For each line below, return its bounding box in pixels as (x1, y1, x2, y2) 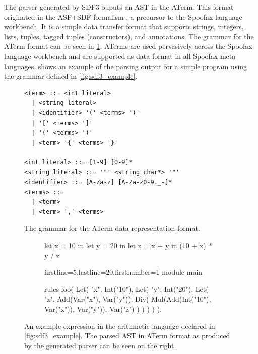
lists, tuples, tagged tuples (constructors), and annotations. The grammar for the (4, 31, 254, 41)
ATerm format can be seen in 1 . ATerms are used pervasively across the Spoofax (4, 41, 252, 51)
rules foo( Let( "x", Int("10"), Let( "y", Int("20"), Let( (44, 283, 209, 294)
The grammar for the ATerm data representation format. (24, 223, 200, 233)
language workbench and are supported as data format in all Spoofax (4, 50, 218, 61)
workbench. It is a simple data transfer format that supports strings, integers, (4, 21, 244, 32)
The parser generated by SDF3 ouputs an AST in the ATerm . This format (4, 2, 234, 12)
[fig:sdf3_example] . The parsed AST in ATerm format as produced (24, 330, 230, 341)
